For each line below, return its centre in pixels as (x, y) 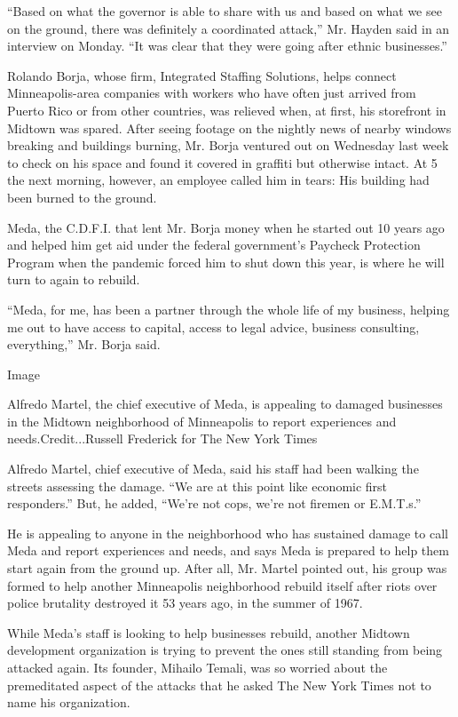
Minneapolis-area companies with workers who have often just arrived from (212, 93)
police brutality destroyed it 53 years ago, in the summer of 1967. (185, 603)
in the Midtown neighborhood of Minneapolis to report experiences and (202, 421)
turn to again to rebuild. (74, 279)
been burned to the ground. (82, 197)
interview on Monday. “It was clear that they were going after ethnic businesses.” (227, 46)
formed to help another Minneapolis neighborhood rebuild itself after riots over (222, 585)
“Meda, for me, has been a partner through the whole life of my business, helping (229, 309)
